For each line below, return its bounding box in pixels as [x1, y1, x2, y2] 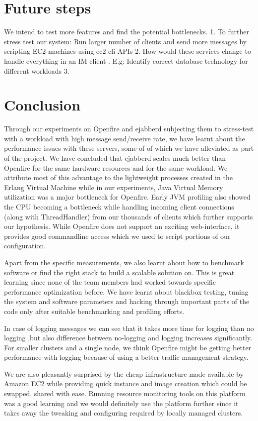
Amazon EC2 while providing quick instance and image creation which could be [4, 378, 247, 389]
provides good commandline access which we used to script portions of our [4, 230, 231, 241]
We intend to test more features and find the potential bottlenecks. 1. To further [4, 26, 249, 37]
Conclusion [4, 95, 81, 115]
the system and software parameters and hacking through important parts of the [4, 296, 250, 307]
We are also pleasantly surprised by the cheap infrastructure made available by [4, 368, 244, 379]
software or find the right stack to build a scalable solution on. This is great [4, 267, 235, 277]
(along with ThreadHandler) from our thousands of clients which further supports [4, 211, 253, 221]
